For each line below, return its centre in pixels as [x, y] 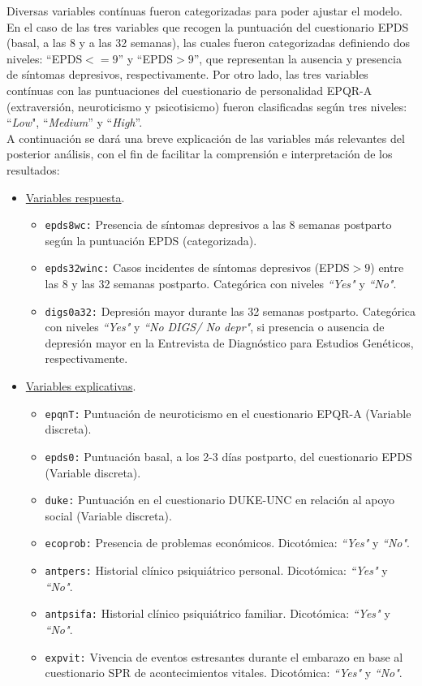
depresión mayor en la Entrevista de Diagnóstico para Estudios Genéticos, [229, 342]
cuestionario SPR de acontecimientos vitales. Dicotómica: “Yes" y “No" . [224, 673]
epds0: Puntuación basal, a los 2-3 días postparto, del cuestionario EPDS [228, 456]
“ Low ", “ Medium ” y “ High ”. [75, 122]
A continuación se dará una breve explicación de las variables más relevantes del [206, 138]
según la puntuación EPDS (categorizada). [151, 240]
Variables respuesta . [75, 197]
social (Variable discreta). [108, 515]
